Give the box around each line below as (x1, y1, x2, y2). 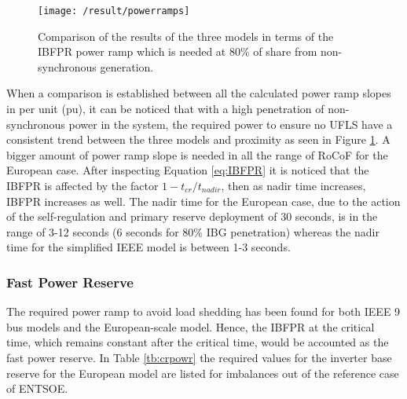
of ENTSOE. (6, 380, 68, 397)
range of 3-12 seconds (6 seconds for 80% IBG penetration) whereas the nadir (6, 223, 379, 240)
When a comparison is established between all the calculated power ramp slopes (6, 85, 391, 101)
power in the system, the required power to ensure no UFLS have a (68, 115, 393, 132)
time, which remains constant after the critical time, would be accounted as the (6, 334, 389, 350)
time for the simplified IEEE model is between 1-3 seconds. (6, 239, 291, 255)
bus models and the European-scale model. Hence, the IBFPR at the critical (6, 318, 375, 335)
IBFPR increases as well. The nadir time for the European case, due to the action (6, 192, 401, 209)
